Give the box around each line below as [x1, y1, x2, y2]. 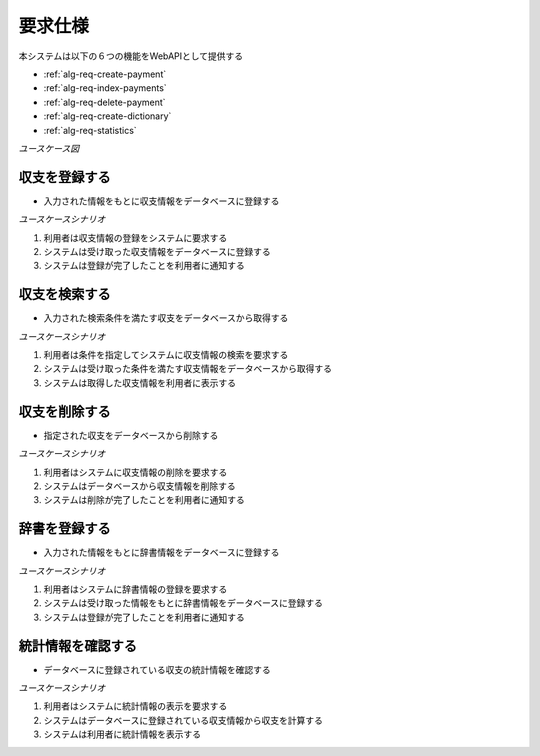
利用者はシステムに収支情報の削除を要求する [43, 466, 228, 478]
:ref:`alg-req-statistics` [43, 124, 137, 136]
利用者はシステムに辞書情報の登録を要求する [43, 583, 228, 595]
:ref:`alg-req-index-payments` [43, 82, 167, 94]
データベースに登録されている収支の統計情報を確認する [43, 663, 271, 675]
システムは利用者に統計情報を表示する [43, 728, 202, 740]
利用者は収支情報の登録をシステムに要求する [43, 231, 228, 244]
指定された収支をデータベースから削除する [43, 429, 219, 441]
